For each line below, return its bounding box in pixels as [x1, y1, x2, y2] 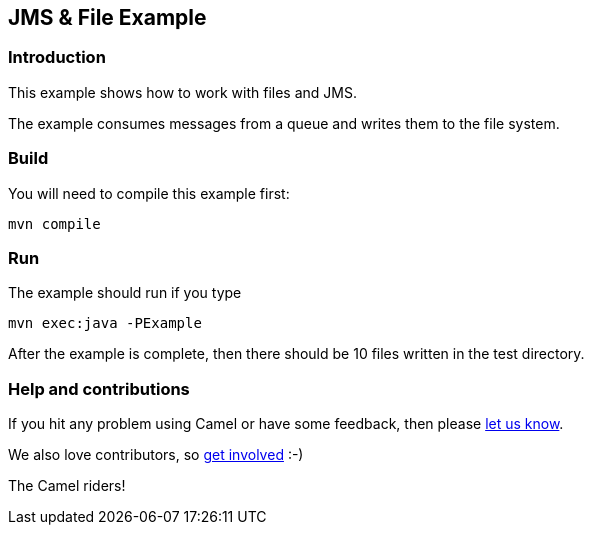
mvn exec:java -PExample [8, 315, 202, 332]
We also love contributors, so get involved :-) [8, 446, 304, 464]
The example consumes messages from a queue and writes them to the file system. [8, 114, 560, 132]
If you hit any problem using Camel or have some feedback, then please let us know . [8, 415, 564, 433]
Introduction [8, 47, 106, 68]
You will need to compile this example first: [8, 184, 290, 202]
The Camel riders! [8, 477, 126, 495]
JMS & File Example [8, 5, 207, 30]
